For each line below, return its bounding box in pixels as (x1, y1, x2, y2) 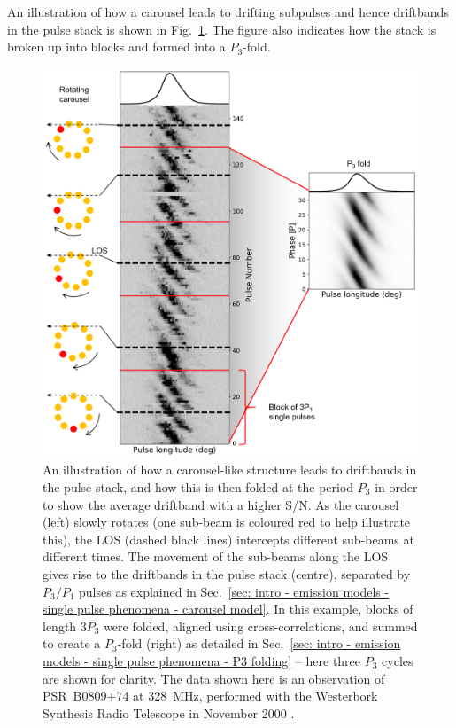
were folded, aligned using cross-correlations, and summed (104, 616, 418, 635)
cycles (382, 651, 413, 669)
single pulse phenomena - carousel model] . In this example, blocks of (43, 599, 413, 618)
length (43, 616, 77, 635)
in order (375, 477, 418, 496)
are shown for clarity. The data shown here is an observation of (43, 669, 385, 687)
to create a (43, 634, 101, 653)
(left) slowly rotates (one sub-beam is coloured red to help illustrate (43, 513, 411, 531)
